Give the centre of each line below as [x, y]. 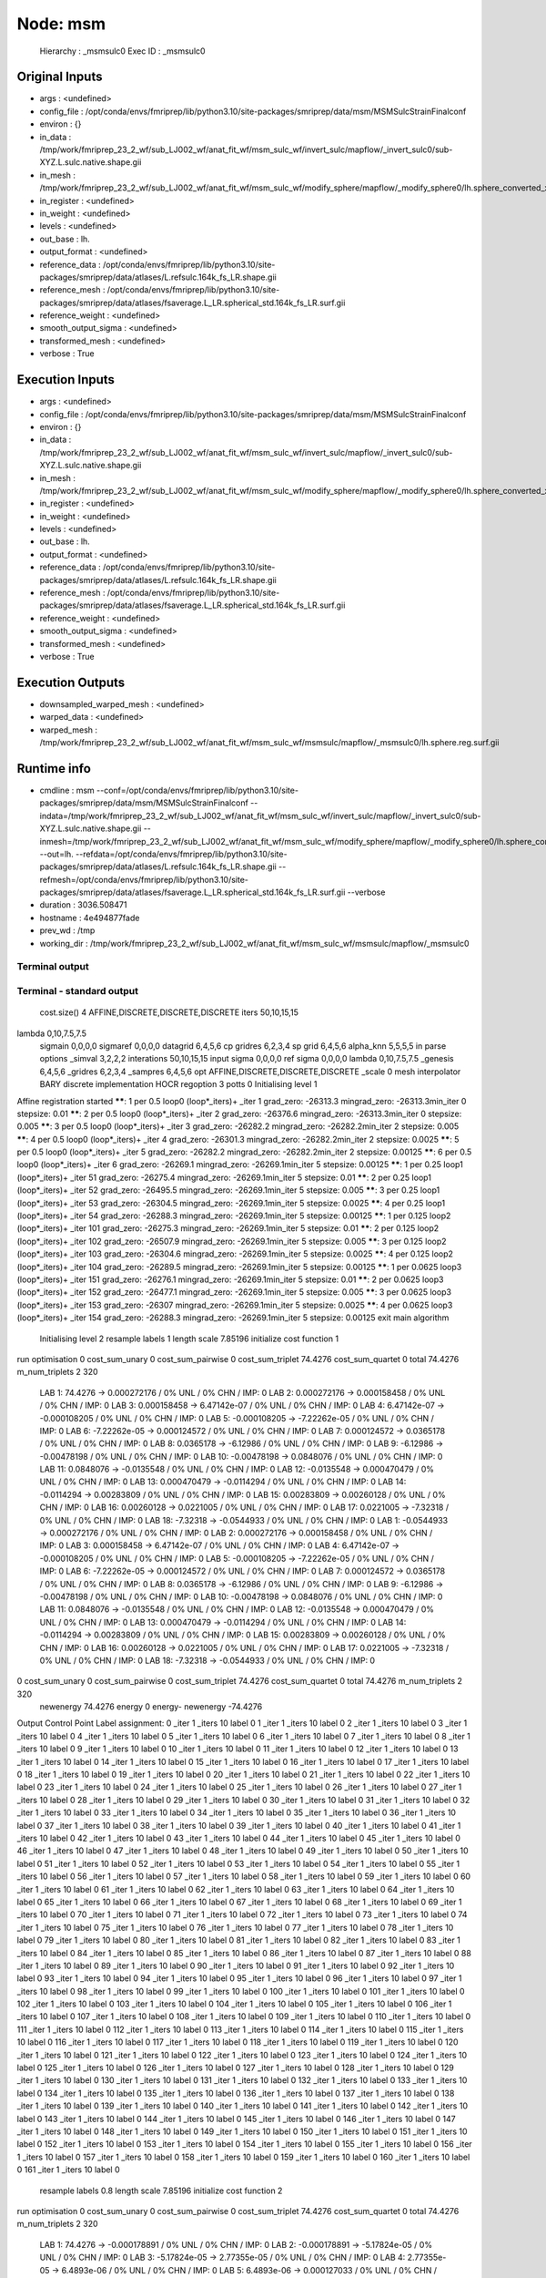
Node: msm [61, 24]
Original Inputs [60, 77]
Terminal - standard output [77, 990]
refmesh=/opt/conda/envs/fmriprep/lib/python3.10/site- [144, 879]
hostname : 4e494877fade [90, 918]
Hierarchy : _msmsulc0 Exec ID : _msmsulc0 [122, 51]
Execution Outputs [71, 682]
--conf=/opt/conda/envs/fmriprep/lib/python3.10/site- [197, 790]
